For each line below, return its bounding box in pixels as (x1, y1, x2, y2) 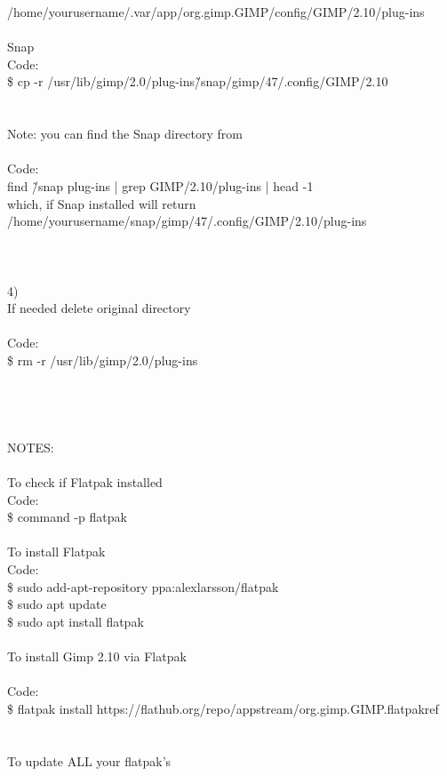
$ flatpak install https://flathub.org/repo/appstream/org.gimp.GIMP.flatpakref (7, 699, 439, 717)
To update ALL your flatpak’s (7, 751, 172, 770)
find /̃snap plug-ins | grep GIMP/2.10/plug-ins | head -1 (7, 176, 314, 195)
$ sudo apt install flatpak (7, 612, 144, 630)
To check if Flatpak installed (7, 473, 163, 492)
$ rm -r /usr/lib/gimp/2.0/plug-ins (7, 350, 198, 369)
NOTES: (7, 437, 54, 456)
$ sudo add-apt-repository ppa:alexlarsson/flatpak (7, 577, 279, 596)
